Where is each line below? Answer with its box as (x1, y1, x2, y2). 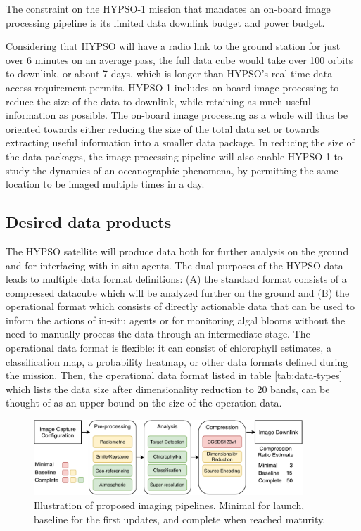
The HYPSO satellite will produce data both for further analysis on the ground (6, 243, 349, 258)
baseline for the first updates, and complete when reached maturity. (34, 511, 326, 526)
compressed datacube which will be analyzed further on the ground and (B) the (6, 285, 350, 300)
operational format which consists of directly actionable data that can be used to (6, 299, 355, 314)
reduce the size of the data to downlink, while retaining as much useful (6, 94, 311, 108)
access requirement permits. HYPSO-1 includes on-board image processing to (6, 79, 339, 94)
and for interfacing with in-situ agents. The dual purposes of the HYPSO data (6, 257, 343, 272)
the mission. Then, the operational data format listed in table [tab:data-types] (6, 368, 343, 383)
